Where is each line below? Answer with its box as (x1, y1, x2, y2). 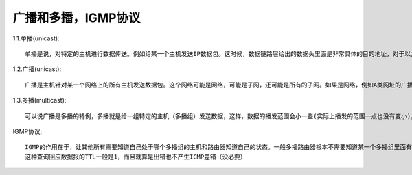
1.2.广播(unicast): (12, 65, 62, 73)
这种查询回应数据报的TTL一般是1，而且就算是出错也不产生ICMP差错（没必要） (25, 152, 247, 161)
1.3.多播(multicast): (12, 96, 67, 105)
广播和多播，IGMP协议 (12, 10, 141, 25)
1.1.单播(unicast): (12, 34, 60, 42)
